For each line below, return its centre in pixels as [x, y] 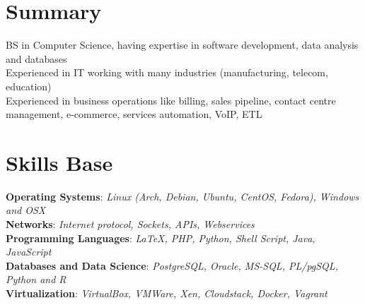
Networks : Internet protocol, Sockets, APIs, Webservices [130, 224]
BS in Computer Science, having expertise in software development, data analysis [182, 45]
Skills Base [59, 162]
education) [29, 86]
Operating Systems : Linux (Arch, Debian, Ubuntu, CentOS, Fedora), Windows [182, 196]
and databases [36, 58]
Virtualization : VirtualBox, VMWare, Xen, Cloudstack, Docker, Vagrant [167, 293]
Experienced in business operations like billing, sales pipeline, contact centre [171, 100]
